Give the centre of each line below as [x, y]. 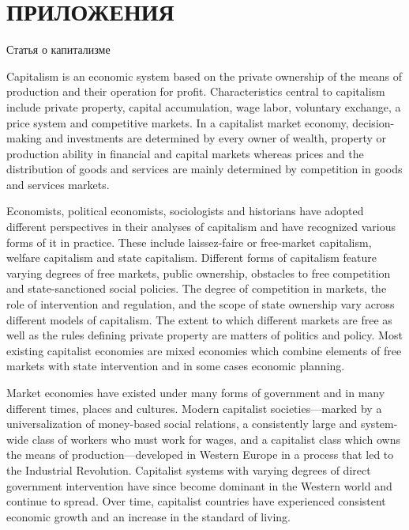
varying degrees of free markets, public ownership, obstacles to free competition [199, 273]
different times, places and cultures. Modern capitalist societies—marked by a [194, 408]
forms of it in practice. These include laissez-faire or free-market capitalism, [189, 242]
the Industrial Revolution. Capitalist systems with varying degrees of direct [189, 469]
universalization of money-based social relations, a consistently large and [182, 424]
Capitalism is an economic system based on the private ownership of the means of [204, 76]
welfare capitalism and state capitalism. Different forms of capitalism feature [191, 257]
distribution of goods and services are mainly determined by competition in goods [204, 169]
